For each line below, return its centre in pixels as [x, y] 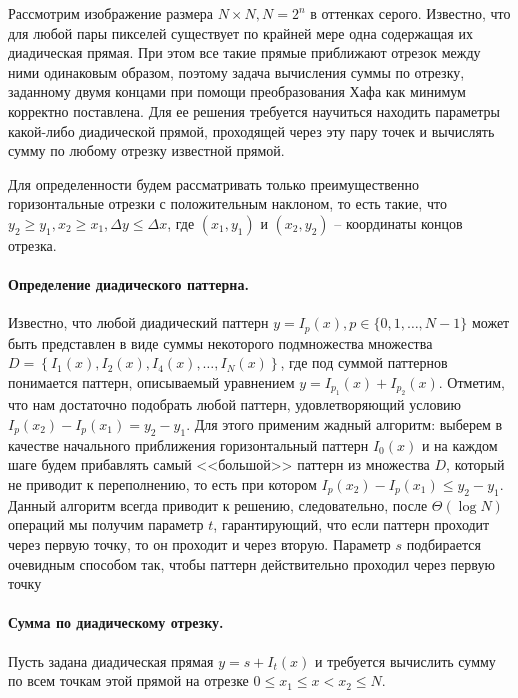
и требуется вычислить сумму [405, 660]
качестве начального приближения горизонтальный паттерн [188, 444]
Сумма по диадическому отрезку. [116, 622]
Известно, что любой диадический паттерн [138, 322]
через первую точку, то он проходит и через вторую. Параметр [199, 543]
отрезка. [32, 244]
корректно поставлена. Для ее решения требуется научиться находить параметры [254, 110]
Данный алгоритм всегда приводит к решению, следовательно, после [218, 504]
